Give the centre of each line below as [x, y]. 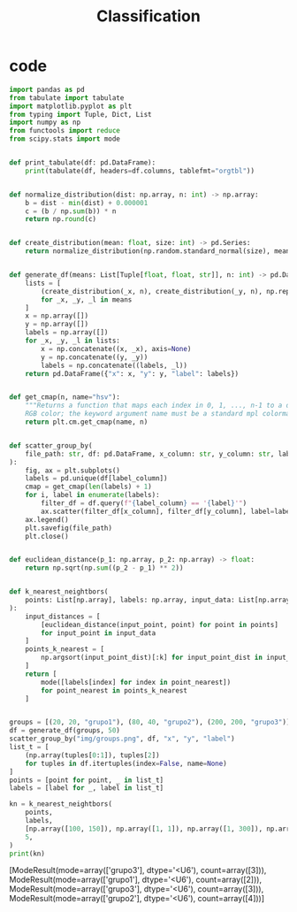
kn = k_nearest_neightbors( [61, 804]
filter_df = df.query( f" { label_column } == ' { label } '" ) [144, 503]
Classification [148, 16]
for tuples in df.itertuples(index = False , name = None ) [126, 763]
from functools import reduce [65, 131]
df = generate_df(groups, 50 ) [65, 731]
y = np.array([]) [57, 325]
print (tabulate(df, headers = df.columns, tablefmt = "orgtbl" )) [140, 171]
